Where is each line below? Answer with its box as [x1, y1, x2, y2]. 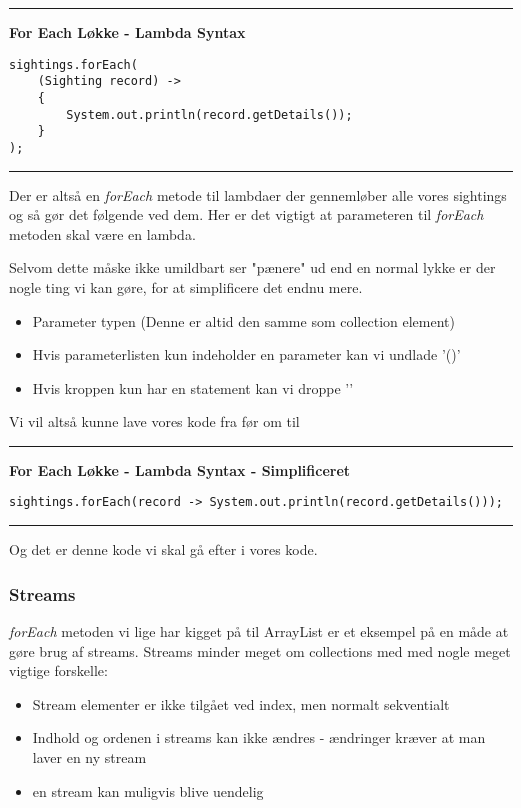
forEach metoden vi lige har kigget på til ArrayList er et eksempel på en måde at [9, 620, 509, 641]
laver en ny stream [32, 746, 147, 767]
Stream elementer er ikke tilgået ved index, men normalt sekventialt [32, 693, 450, 714]
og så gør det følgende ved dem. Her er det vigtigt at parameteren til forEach [9, 204, 484, 225]
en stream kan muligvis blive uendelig [32, 780, 264, 801]
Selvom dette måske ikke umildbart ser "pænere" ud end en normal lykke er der [9, 257, 496, 278]
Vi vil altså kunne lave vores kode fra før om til [9, 411, 300, 432]
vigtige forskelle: [9, 660, 108, 681]
